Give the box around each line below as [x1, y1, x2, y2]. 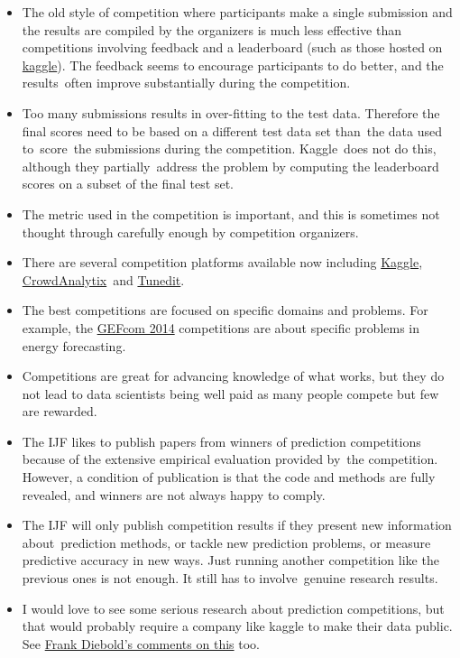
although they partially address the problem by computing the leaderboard [22, 156, 439, 175]
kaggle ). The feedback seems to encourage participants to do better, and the [22, 55, 444, 74]
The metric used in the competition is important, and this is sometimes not [22, 204, 440, 223]
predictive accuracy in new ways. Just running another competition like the [22, 551, 439, 570]
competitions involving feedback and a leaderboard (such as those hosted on [22, 38, 443, 57]
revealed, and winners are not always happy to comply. [22, 485, 326, 504]
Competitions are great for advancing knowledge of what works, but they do [22, 366, 445, 385]
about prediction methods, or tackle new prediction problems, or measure [22, 533, 431, 551]
